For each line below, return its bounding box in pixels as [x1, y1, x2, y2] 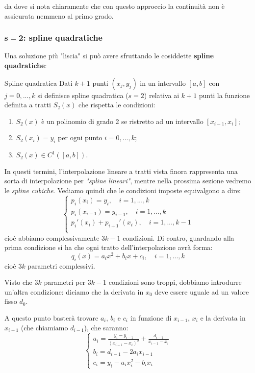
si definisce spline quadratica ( [37, 90, 128, 100]
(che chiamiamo [21, 322, 68, 332]
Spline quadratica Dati [4, 77, 73, 88]
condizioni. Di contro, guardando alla [123, 232, 234, 243]
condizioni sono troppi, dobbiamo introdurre [108, 277, 242, 287]
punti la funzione [199, 90, 250, 100]
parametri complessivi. [27, 260, 95, 271]
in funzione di [130, 313, 172, 323]
